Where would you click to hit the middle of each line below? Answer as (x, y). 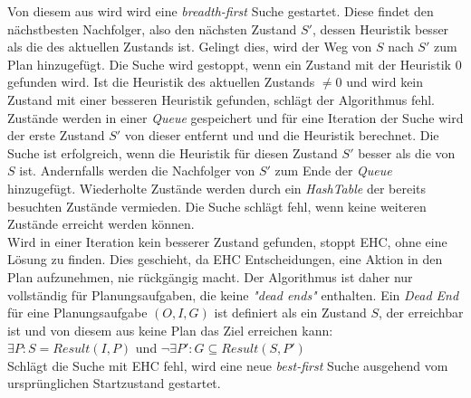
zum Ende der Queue (333, 171)
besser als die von (407, 152)
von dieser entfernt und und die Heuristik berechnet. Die (282, 135)
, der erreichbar (421, 313)
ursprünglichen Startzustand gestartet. (114, 383)
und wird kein (385, 82)
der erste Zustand (56, 135)
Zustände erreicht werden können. (101, 224)
